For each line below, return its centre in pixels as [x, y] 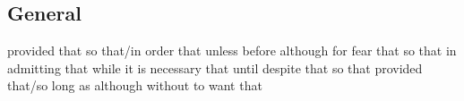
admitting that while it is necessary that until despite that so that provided [215, 67]
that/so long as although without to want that [135, 85]
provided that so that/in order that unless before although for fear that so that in [232, 50]
